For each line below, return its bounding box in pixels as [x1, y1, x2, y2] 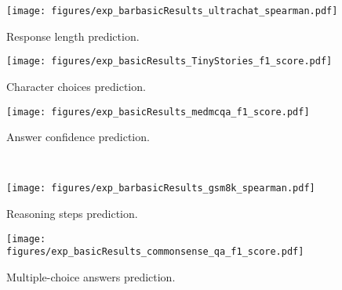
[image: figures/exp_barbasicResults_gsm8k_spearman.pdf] [6, 183, 315, 194]
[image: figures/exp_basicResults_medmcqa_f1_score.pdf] [6, 106, 310, 118]
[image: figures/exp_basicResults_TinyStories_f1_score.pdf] [6, 56, 333, 67]
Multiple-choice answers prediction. [6, 268, 176, 285]
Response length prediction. [6, 27, 140, 44]
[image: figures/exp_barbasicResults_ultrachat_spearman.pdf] [6, 5, 338, 16]
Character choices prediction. [6, 78, 146, 94]
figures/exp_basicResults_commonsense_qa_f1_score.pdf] [6, 246, 304, 258]
